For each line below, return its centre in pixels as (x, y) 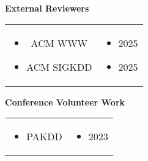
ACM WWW (59, 43)
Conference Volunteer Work (65, 102)
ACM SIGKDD (59, 66)
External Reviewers (47, 8)
